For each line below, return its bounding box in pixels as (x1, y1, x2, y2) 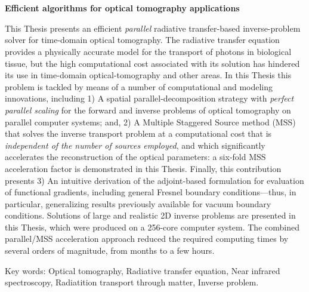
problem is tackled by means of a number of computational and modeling (5, 80, 273, 93)
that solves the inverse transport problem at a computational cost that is (5, 127, 272, 140)
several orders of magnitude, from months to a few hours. (5, 244, 215, 257)
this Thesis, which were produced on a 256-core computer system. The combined (5, 220, 299, 233)
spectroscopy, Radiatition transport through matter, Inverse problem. (5, 276, 259, 288)
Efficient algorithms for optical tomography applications (5, 2, 240, 14)
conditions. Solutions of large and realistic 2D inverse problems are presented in (5, 209, 296, 222)
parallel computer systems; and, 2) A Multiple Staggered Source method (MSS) (5, 115, 296, 128)
